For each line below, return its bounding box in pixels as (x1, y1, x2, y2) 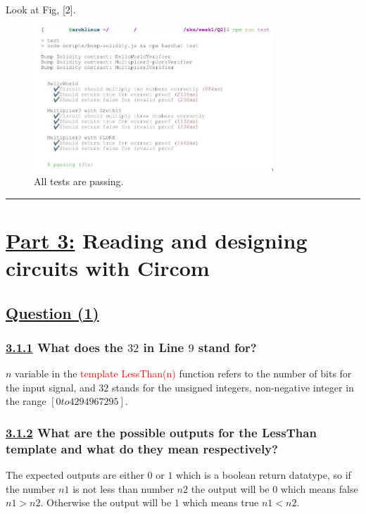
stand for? (198, 338, 257, 356)
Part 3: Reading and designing (6, 225, 308, 254)
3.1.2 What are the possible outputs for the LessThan (6, 423, 317, 441)
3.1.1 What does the (6, 338, 123, 356)
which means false (280, 481, 358, 496)
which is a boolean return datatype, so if (176, 468, 351, 482)
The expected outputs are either (6, 468, 144, 482)
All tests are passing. (34, 173, 124, 188)
